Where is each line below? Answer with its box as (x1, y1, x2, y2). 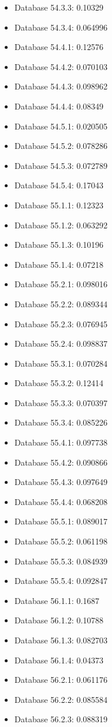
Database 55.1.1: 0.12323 (14, 198, 104, 211)
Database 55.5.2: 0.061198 (14, 535, 108, 547)
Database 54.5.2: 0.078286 (14, 140, 108, 152)
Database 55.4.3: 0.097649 (14, 476, 108, 488)
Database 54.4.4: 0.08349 (14, 99, 104, 112)
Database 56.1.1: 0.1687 (14, 594, 100, 606)
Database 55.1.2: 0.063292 (14, 218, 108, 231)
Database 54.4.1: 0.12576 (14, 41, 104, 53)
